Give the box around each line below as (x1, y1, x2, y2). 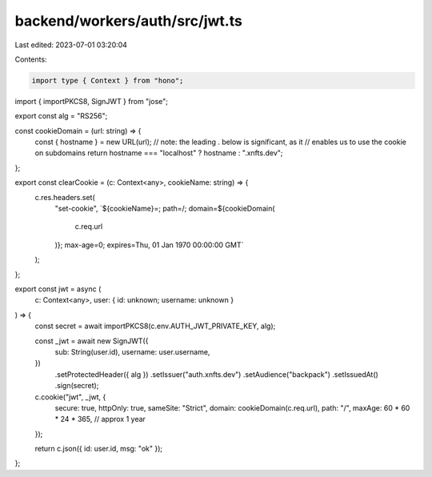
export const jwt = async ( (14, 284, 102, 294)
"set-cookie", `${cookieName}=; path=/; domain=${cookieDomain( (54, 204, 275, 214)
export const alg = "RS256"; (14, 111, 108, 121)
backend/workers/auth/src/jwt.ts (14, 12, 243, 30)
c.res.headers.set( (34, 192, 95, 202)
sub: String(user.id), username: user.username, (54, 347, 210, 356)
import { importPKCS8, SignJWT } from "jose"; (14, 96, 168, 106)
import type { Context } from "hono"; (31, 76, 184, 85)
